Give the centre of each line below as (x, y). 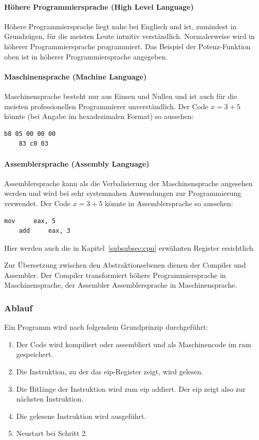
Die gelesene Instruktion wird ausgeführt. (81, 416)
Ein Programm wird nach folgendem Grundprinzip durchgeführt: (106, 327)
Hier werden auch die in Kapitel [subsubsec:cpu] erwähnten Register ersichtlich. (130, 247)
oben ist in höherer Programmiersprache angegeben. (86, 56)
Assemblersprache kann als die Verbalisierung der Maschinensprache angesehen (128, 183)
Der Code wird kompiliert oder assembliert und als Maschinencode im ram (134, 344)
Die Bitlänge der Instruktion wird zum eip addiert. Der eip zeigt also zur (131, 388)
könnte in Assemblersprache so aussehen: (169, 203)
